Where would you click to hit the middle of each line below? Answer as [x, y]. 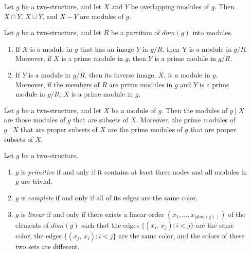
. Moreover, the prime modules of [186, 120]
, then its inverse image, [120, 74]
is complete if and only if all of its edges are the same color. [109, 197]
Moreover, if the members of [57, 84]
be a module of [134, 110]
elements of [32, 224]
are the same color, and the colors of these [181, 235]
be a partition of [135, 32]
